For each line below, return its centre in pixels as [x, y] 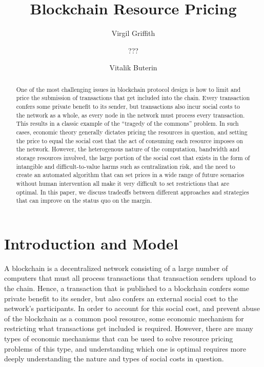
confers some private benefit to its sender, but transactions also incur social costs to [128, 107]
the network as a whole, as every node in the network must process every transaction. [130, 115]
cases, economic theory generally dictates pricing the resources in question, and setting [132, 132]
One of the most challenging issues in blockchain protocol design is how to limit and [128, 89]
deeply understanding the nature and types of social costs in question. [114, 359]
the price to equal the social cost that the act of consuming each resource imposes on [129, 140]
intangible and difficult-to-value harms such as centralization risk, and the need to [126, 166]
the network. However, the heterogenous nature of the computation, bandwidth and [128, 149]
